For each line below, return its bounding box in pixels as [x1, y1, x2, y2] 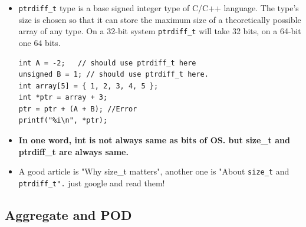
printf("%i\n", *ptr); [18, 116, 108, 125]
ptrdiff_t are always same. [18, 145, 129, 157]
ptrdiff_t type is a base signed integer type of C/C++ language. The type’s [18, 2, 299, 14]
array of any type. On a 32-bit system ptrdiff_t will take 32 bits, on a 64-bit [18, 25, 301, 37]
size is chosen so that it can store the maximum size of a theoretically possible [18, 13, 301, 25]
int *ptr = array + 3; [18, 93, 108, 102]
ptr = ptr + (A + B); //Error [18, 104, 137, 113]
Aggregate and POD [5, 205, 132, 223]
